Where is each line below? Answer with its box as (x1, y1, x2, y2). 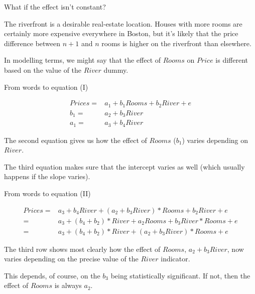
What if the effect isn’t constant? (4, 2, 106, 12)
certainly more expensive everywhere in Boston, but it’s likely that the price (4, 28, 238, 39)
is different (215, 55, 248, 65)
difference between (4, 38, 61, 48)
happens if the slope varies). (4, 171, 90, 182)
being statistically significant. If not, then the (110, 270, 250, 280)
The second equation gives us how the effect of (4, 134, 147, 145)
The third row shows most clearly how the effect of (4, 243, 161, 254)
